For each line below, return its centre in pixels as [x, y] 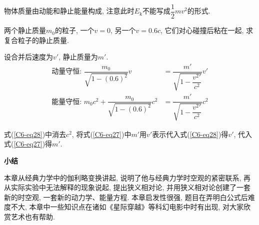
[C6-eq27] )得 [33, 144]
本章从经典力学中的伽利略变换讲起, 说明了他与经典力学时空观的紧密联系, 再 [127, 177]
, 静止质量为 [78, 57]
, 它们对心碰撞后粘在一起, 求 [207, 30]
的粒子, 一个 [74, 30]
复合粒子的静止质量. [36, 40]
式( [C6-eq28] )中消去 [35, 134]
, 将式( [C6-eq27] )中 [101, 134]
